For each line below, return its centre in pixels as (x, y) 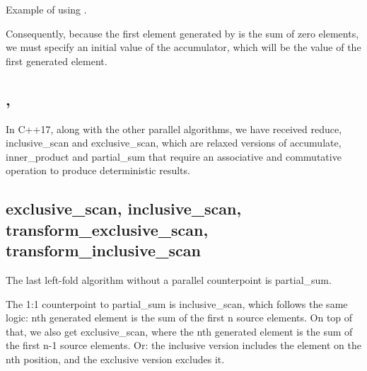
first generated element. (57, 61)
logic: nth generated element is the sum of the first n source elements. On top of (179, 318)
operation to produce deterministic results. (98, 170)
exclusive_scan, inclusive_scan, (124, 209)
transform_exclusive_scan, (107, 229)
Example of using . (46, 9)
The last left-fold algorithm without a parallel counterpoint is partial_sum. (169, 279)
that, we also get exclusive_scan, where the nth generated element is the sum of (179, 331)
